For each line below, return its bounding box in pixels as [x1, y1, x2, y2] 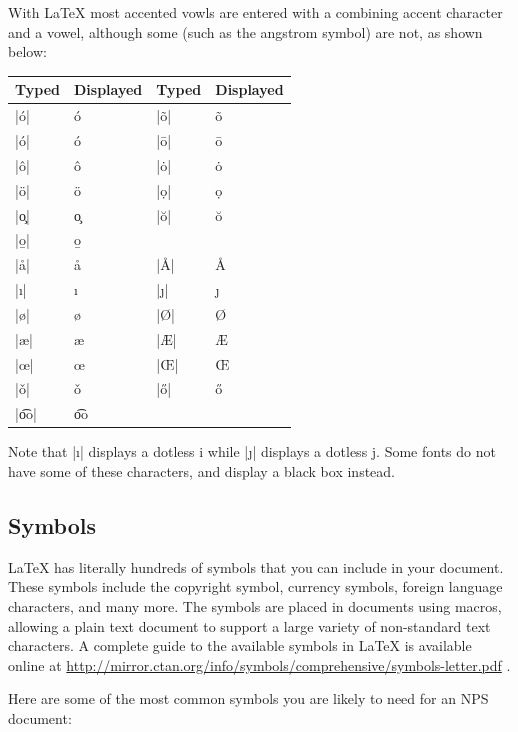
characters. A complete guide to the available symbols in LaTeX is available [8, 635, 472, 656]
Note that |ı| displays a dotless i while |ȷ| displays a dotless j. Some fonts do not [8, 441, 496, 462]
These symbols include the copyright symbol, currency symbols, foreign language [8, 576, 503, 597]
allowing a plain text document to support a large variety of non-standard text [8, 615, 491, 636]
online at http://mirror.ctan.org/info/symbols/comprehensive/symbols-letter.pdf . [8, 654, 511, 675]
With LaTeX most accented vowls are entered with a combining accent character [8, 2, 503, 22]
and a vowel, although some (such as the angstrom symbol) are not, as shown [8, 21, 483, 42]
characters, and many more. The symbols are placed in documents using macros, [8, 595, 502, 616]
